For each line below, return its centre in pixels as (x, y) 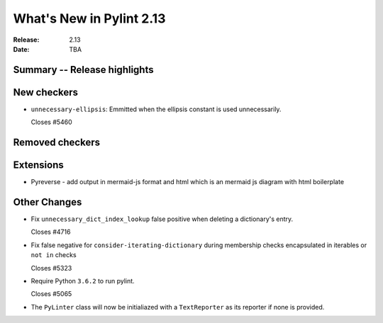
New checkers (45, 92)
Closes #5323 (51, 268)
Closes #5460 (51, 122)
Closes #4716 (51, 232)
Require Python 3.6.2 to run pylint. (83, 281)
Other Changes (48, 202)
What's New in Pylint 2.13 (89, 18)
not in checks (54, 255)
